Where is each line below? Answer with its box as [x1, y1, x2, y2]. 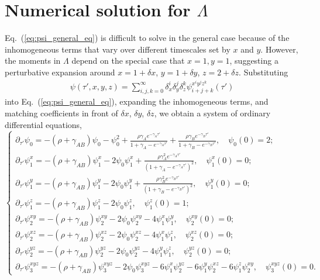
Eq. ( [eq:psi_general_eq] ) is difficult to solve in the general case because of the [5, 32, 290, 44]
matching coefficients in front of [5, 106, 118, 119]
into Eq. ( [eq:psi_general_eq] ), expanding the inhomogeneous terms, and [5, 95, 269, 108]
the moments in [5, 54, 61, 67]
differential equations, [5, 118, 82, 130]
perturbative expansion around [5, 65, 115, 78]
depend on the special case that [71, 54, 185, 67]
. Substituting [239, 65, 288, 78]
